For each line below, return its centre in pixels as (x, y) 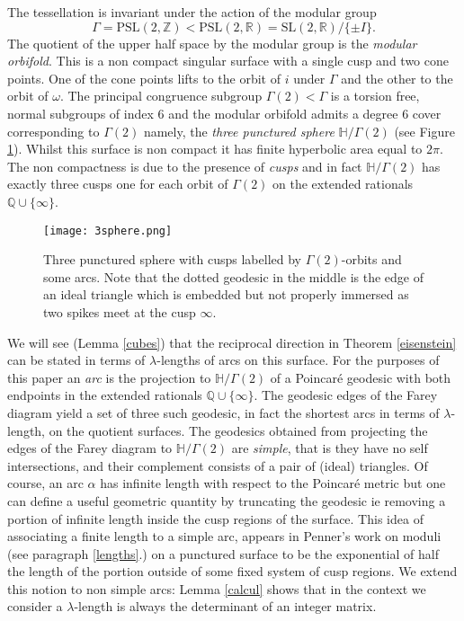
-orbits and (371, 259)
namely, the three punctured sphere (239, 131)
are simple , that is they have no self (330, 448)
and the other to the (397, 78)
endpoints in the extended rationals (105, 395)
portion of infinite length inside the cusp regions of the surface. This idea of (215, 518)
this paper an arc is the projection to (109, 377)
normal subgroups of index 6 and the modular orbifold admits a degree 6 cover (224, 113)
